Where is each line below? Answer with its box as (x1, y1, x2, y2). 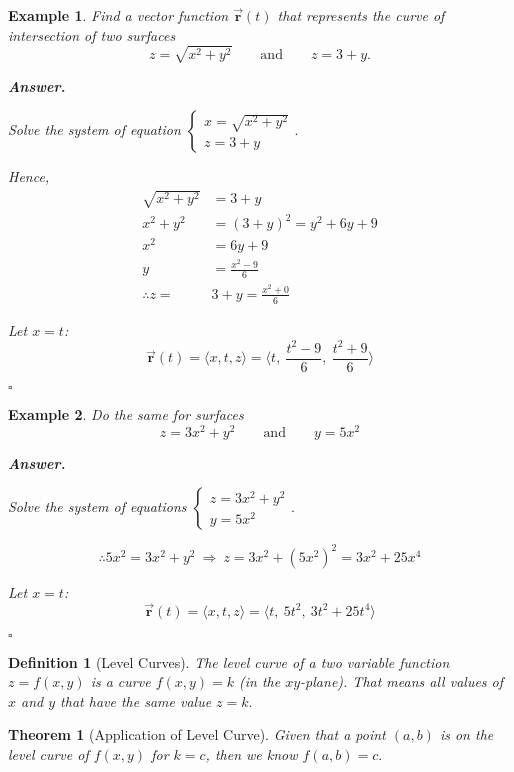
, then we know (205, 743, 298, 764)
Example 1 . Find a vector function (8, 5, 229, 25)
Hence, (8, 166, 50, 187)
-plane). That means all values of (300, 671, 504, 692)
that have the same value (60, 690, 212, 711)
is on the (439, 724, 494, 745)
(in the (239, 671, 281, 692)
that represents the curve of (277, 5, 445, 25)
